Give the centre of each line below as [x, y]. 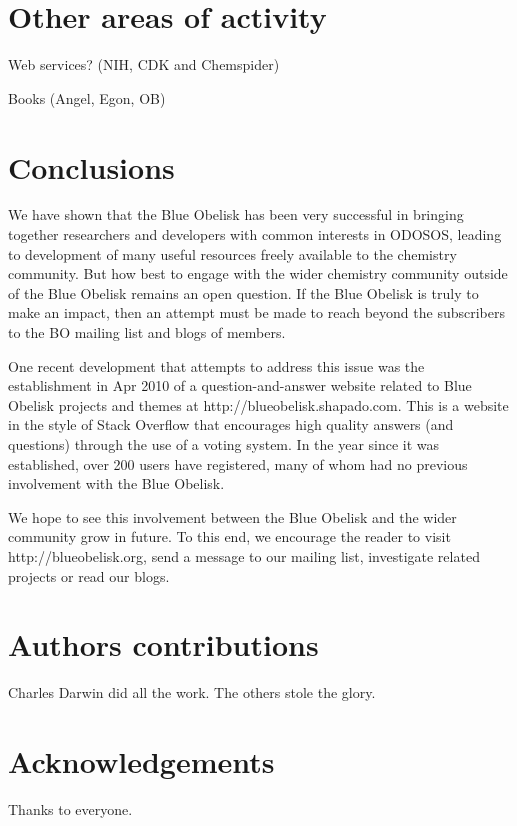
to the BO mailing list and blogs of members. [147, 332]
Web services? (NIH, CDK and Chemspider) [144, 64]
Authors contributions [163, 644]
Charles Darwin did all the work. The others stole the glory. [192, 692]
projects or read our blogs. [89, 575]
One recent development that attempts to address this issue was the [216, 365]
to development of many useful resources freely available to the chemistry [232, 253]
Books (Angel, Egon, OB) [87, 97]
